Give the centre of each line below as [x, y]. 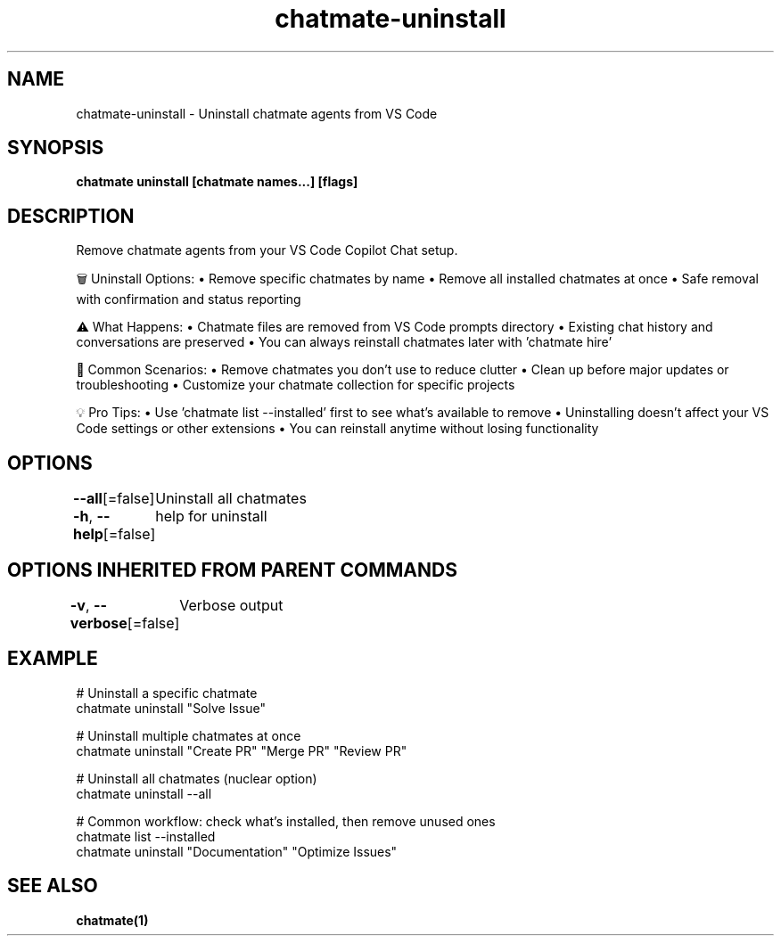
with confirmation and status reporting [189, 299]
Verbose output [231, 605]
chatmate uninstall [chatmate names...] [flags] [217, 182]
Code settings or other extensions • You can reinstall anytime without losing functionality [337, 429]
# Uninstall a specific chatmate [167, 693]
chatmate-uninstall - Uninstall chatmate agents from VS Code [257, 113]
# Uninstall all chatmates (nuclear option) [197, 778]
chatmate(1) [112, 920]
